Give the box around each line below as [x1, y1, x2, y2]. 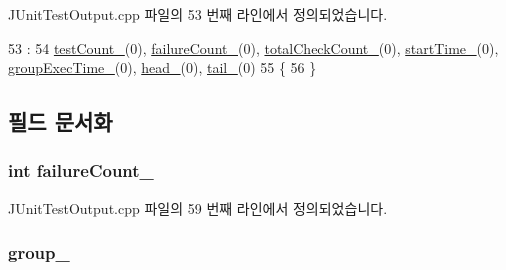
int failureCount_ [8, 158, 154, 183]
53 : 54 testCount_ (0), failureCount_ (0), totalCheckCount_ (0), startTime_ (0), [8, 37, 499, 58]
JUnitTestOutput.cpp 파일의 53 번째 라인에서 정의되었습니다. [8, 4, 388, 24]
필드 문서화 [8, 106, 113, 137]
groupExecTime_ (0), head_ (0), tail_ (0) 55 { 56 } [8, 57, 317, 78]
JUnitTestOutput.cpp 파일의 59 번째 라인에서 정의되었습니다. [8, 197, 388, 218]
